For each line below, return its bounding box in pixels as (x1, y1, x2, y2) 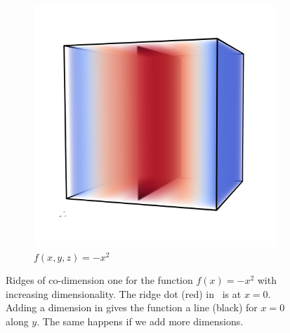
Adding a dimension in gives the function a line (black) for (6, 300, 258, 315)
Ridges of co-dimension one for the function (6, 273, 193, 287)
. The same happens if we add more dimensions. (37, 313, 244, 328)
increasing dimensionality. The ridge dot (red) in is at (6, 286, 242, 301)
